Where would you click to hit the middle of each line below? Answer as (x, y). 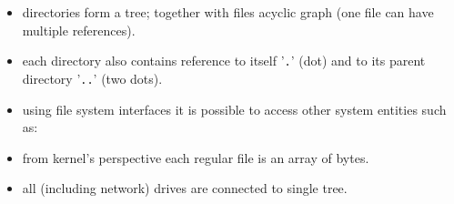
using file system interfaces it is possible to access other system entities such (234, 109)
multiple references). (79, 30)
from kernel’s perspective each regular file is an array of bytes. (196, 157)
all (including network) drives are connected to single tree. (185, 188)
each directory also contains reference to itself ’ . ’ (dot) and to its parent (224, 61)
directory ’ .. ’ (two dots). (92, 78)
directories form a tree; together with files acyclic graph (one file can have (228, 12)
